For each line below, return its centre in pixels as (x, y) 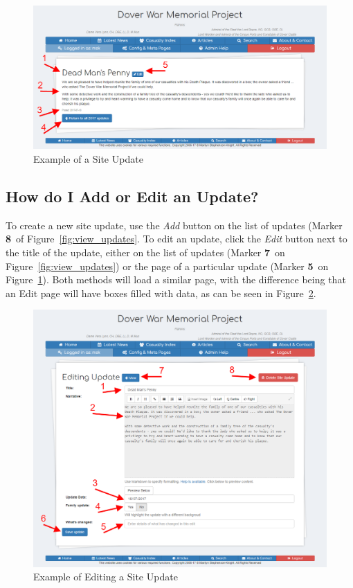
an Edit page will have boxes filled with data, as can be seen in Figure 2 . (161, 293)
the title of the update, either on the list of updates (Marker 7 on (145, 252)
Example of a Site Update (88, 159)
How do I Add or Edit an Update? (132, 196)
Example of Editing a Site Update (106, 577)
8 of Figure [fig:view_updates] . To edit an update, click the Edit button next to (176, 239)
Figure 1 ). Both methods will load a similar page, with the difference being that (176, 279)
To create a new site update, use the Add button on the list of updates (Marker (174, 225)
